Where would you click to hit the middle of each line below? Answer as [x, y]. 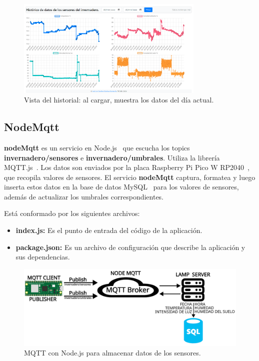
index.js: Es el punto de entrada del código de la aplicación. [109, 230]
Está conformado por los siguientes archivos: [72, 213]
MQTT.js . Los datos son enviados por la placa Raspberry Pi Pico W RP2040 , [127, 167]
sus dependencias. [43, 257]
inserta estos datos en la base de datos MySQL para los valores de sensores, [121, 187]
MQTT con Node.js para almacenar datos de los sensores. [112, 353]
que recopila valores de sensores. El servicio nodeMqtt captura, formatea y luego [130, 177]
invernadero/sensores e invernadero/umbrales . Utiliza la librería [112, 157]
